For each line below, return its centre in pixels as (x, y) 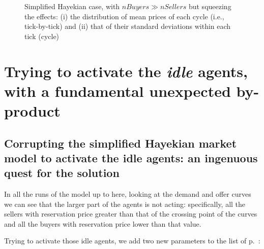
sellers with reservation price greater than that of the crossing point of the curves (131, 214)
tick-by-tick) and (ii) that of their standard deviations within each (128, 26)
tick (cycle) (42, 36)
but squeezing (210, 6)
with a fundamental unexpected (118, 91)
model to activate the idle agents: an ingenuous (131, 157)
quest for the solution (62, 173)
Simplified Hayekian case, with (72, 6)
